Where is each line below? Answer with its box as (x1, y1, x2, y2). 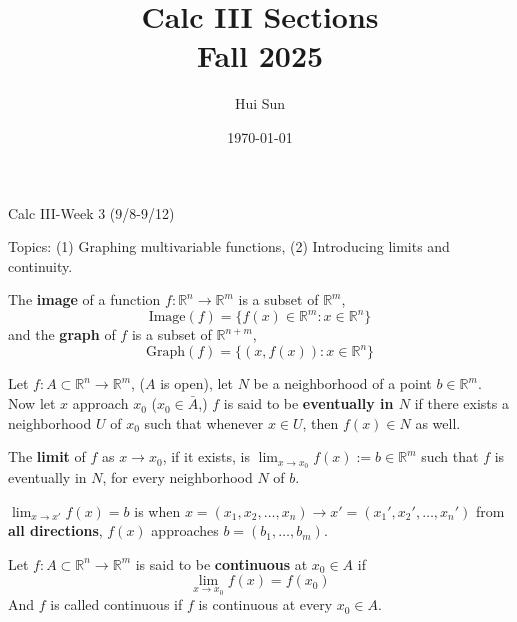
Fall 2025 (196, 35, 324, 76)
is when (134, 500, 181, 521)
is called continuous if (50, 594, 183, 615)
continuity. (8, 255, 73, 276)
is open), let (160, 373, 234, 394)
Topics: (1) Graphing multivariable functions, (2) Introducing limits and (8, 236, 450, 257)
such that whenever (144, 412, 264, 433)
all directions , (8, 520, 103, 541)
